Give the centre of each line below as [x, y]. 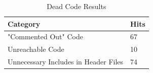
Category [24, 23]
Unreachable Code [36, 49]
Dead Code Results [76, 6]
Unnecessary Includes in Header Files [66, 62]
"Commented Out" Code [45, 36]
